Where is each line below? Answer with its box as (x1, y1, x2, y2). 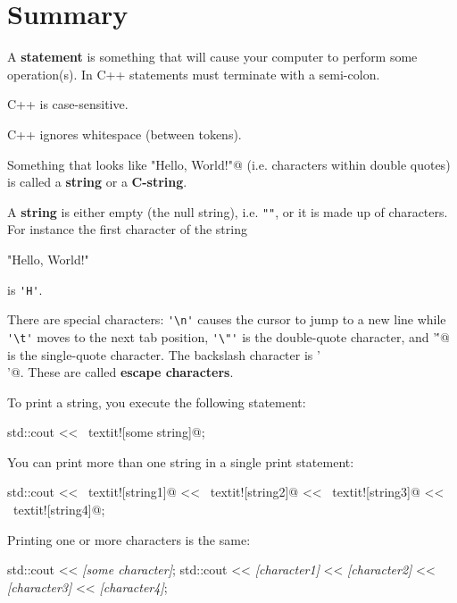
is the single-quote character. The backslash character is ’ (7, 345, 320, 364)
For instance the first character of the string (7, 220, 247, 239)
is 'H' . (7, 280, 43, 298)
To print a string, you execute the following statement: (7, 392, 306, 411)
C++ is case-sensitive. (7, 95, 129, 113)
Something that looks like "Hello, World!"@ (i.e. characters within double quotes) (7, 155, 451, 173)
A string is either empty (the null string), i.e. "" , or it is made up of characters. (7, 202, 448, 221)
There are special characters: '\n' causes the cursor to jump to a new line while (7, 310, 446, 329)
